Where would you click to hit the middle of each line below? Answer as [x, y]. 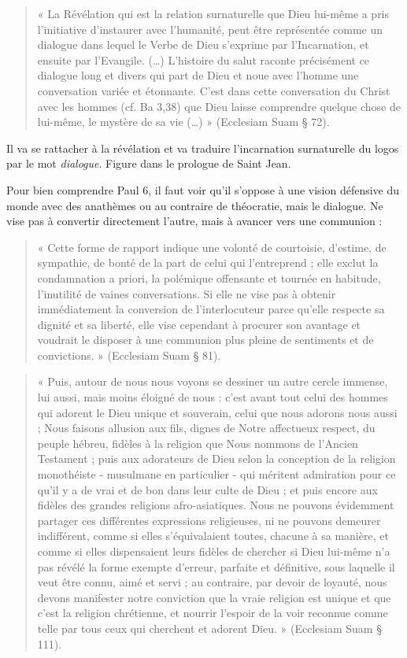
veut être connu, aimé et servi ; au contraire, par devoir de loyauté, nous [212, 582]
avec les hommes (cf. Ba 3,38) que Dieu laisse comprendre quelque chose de [219, 106]
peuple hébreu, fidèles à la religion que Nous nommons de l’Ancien [198, 443]
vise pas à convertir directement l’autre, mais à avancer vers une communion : [194, 221]
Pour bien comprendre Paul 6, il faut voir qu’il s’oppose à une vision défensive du [203, 189]
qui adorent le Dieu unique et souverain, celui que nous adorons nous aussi [217, 412]
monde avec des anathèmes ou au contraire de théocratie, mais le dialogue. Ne [195, 205]
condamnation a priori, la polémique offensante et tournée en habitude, [209, 277]
